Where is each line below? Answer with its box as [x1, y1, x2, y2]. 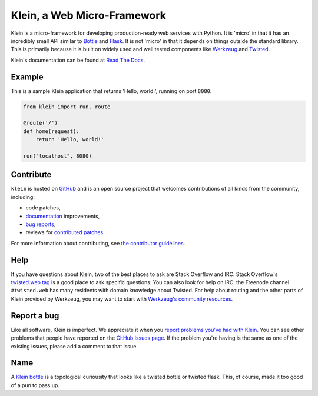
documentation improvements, [25, 212, 100, 219]
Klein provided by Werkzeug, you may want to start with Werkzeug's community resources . [11, 295, 233, 302]
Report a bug [11, 311, 59, 321]
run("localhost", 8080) [23, 152, 92, 159]
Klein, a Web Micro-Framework [11, 9, 166, 22]
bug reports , [25, 221, 56, 228]
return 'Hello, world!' [35, 136, 104, 143]
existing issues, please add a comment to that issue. [11, 342, 138, 350]
